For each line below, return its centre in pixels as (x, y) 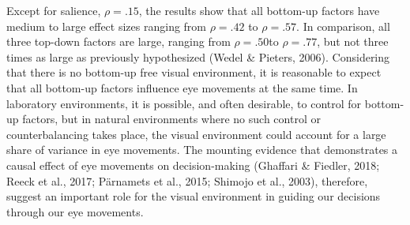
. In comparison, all (343, 26)
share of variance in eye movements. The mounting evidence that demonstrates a (202, 150)
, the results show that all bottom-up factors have (259, 10)
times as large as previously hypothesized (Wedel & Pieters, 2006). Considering (198, 56)
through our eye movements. (75, 211)
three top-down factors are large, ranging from (118, 41)
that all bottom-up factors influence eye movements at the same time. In (182, 87)
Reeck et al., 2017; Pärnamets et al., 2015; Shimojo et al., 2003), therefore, (187, 180)
